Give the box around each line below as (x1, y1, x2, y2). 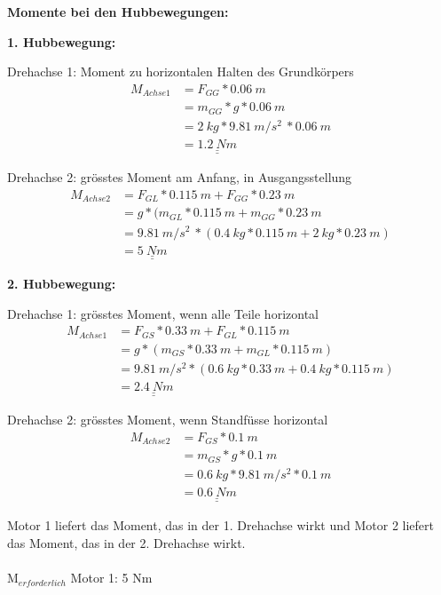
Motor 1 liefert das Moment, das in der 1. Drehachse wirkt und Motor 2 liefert (7, 516, 434, 535)
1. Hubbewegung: (7, 32, 116, 51)
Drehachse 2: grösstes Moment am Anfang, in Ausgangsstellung (7, 168, 352, 186)
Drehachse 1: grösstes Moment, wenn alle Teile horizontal (7, 304, 319, 322)
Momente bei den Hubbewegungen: (7, 3, 229, 20)
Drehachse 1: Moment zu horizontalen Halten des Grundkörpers (7, 62, 354, 81)
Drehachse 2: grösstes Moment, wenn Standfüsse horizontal (7, 410, 328, 429)
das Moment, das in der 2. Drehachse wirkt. (7, 534, 246, 552)
